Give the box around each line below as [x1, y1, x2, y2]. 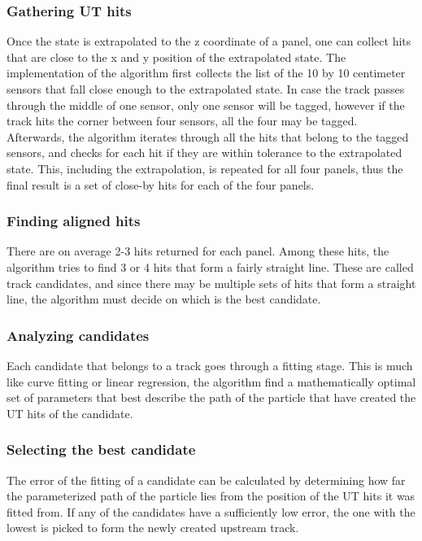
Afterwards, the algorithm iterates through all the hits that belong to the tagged [7, 128, 409, 145]
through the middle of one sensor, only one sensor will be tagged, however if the [7, 96, 405, 113]
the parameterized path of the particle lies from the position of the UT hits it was [7, 487, 415, 504]
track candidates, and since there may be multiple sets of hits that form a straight [7, 274, 416, 291]
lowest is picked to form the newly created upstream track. [7, 519, 299, 536]
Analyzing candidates [7, 325, 150, 345]
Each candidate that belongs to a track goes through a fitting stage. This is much [7, 356, 413, 373]
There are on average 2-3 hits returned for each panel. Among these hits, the [7, 242, 389, 260]
